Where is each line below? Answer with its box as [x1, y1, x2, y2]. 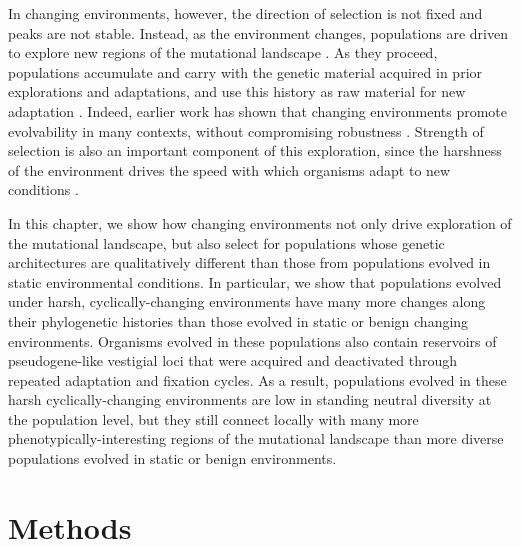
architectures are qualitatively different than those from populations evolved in [8, 252, 491, 273]
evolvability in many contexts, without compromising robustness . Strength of [8, 120, 484, 141]
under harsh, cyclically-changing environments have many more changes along [8, 291, 486, 312]
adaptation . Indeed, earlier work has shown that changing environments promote [8, 100, 508, 121]
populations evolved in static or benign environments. [8, 448, 337, 469]
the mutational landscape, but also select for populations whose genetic [8, 232, 445, 253]
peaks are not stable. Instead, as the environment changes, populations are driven [8, 22, 508, 43]
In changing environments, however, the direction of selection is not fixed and [8, 3, 483, 23]
